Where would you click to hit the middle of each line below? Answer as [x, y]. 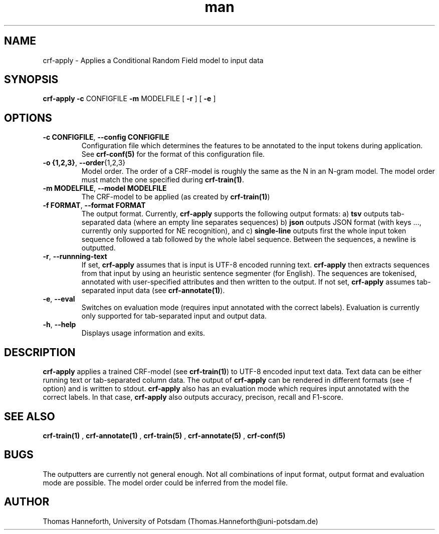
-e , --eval [59, 299]
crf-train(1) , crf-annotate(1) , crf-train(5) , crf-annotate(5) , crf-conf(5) [164, 435]
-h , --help [59, 325]
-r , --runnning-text [75, 256]
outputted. [98, 248]
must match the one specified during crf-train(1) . [163, 180]
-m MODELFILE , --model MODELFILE [105, 188]
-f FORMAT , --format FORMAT [94, 205]
